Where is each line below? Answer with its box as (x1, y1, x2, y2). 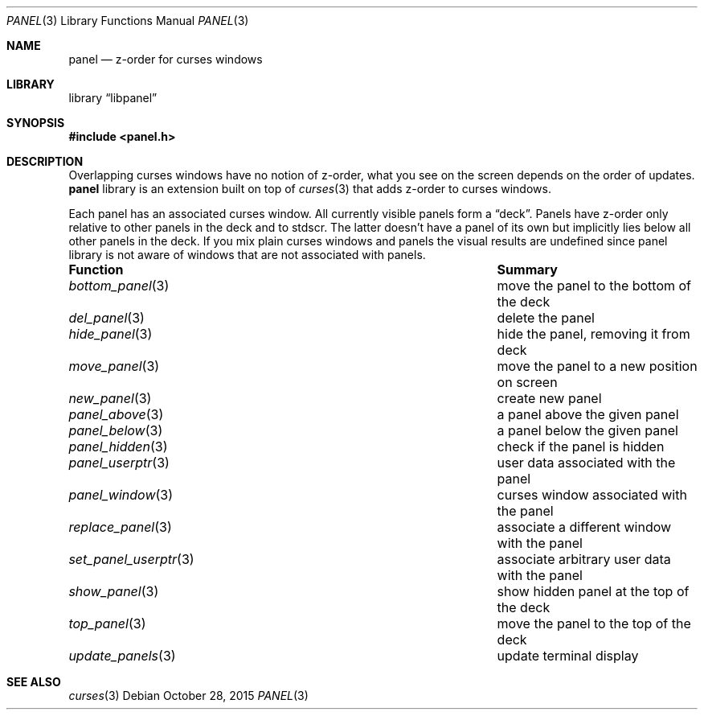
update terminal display (497, 648, 639, 664)
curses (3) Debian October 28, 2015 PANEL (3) (68, 689, 309, 702)
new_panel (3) (68, 390, 152, 406)
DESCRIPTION (6, 154, 84, 168)
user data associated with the (497, 455, 676, 471)
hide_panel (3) (68, 326, 153, 342)
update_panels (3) (68, 648, 176, 664)
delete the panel (497, 310, 595, 326)
